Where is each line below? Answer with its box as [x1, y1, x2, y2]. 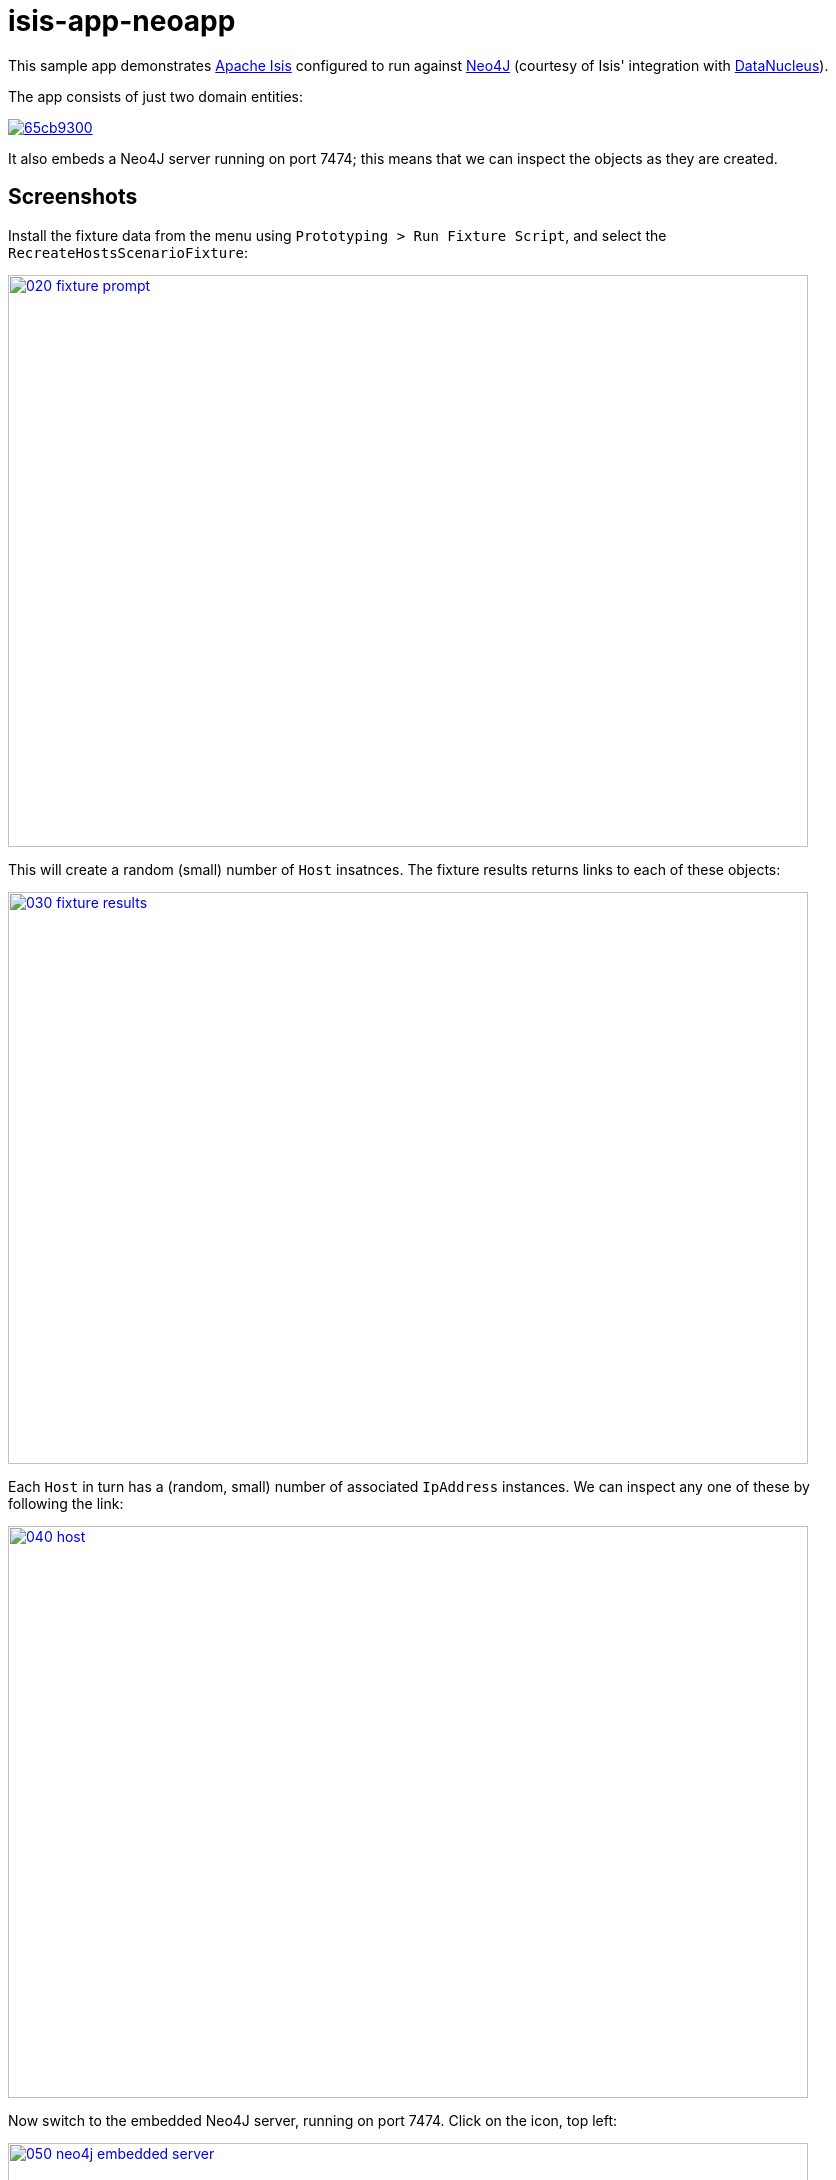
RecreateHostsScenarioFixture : [8, 243, 249, 261]
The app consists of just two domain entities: [8, 87, 304, 105]
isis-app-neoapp [8, 4, 236, 38]
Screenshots [8, 184, 138, 210]
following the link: [8, 1494, 124, 1512]
